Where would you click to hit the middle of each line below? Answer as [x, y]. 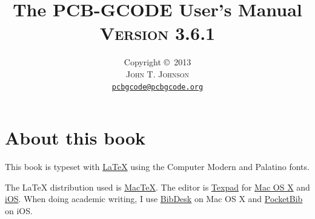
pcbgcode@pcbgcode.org [157, 87]
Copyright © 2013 [157, 62]
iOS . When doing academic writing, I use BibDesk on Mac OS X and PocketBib [154, 199]
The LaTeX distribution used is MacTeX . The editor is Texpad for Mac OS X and [157, 187]
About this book [75, 138]
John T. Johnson [157, 74]
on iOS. [19, 210]
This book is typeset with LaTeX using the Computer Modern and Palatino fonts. [157, 167]
